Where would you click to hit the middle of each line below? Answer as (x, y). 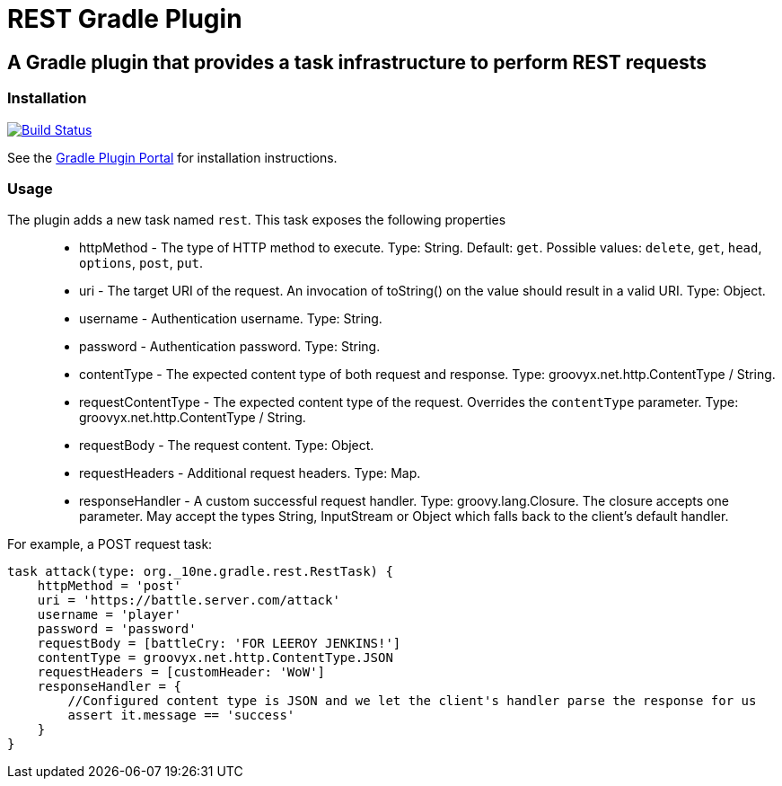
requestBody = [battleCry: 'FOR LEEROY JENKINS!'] (219, 644)
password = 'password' (117, 629)
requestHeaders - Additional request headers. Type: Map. (250, 473)
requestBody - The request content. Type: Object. (227, 446)
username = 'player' (109, 615)
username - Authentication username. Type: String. (231, 319)
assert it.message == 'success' (181, 715)
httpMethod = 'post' (109, 586)
